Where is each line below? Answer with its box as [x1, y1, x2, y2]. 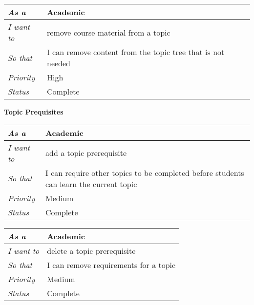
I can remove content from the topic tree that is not [47, 46, 225, 57]
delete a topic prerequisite [47, 245, 136, 256]
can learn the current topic [45, 178, 137, 190]
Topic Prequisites [4, 107, 63, 116]
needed [47, 57, 71, 69]
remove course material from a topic [47, 26, 170, 38]
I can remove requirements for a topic [47, 259, 176, 270]
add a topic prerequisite [45, 147, 127, 159]
